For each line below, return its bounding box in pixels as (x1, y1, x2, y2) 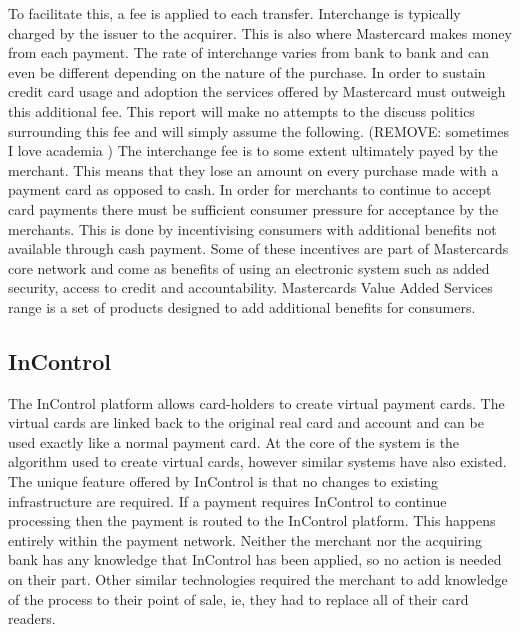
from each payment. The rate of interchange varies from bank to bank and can (8, 42, 489, 63)
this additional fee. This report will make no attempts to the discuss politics (8, 100, 475, 121)
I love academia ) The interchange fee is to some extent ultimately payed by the (8, 140, 498, 161)
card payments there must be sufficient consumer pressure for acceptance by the (8, 198, 499, 219)
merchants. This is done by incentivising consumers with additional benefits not (8, 218, 497, 239)
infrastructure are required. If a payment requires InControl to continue (8, 490, 447, 511)
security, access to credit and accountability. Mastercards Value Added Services (8, 277, 493, 298)
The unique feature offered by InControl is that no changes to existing (8, 471, 439, 492)
